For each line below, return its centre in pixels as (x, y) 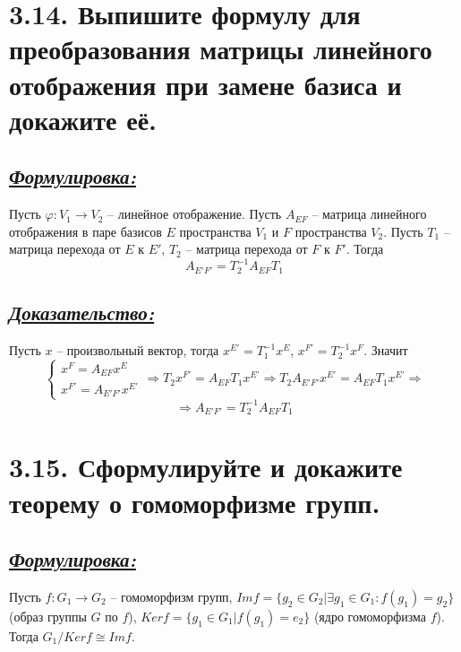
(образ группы (48, 617)
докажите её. (83, 119)
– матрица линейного (369, 214)
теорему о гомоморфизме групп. (195, 502)
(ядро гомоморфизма (370, 617)
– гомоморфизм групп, (171, 597)
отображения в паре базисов (85, 231)
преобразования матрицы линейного (221, 49)
